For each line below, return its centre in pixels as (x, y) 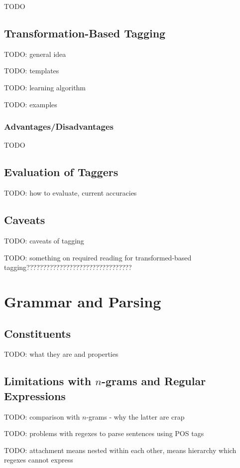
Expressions (35, 395)
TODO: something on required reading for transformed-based (98, 257)
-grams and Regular (154, 381)
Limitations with (48, 381)
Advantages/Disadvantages (59, 126)
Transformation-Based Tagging (85, 33)
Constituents (38, 333)
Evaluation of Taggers (61, 172)
